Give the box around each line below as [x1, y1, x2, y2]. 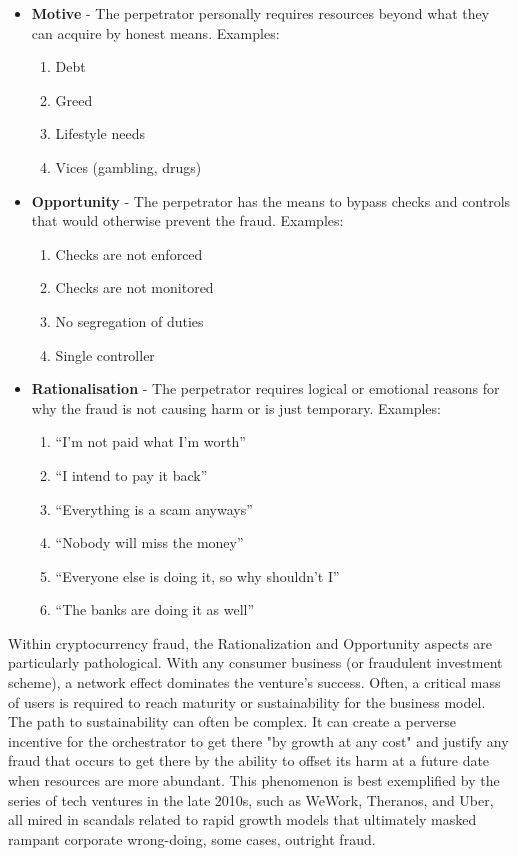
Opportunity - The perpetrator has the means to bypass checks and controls [31, 190, 511, 211]
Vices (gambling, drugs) [55, 156, 202, 177]
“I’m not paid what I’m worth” [55, 431, 246, 452]
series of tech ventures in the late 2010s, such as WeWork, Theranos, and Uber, [8, 789, 494, 810]
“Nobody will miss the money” [55, 532, 244, 553]
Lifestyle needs [55, 123, 145, 144]
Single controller [55, 344, 155, 365]
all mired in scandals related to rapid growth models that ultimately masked [8, 809, 477, 830]
